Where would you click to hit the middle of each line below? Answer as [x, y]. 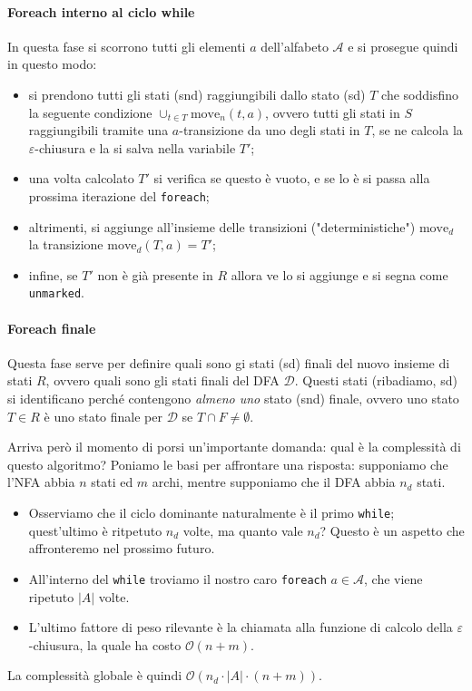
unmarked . [56, 292]
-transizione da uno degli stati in [270, 130]
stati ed [112, 482]
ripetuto [51, 596]
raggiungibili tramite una [98, 130]
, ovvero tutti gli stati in [333, 112]
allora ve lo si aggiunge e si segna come [339, 274]
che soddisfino [420, 94]
